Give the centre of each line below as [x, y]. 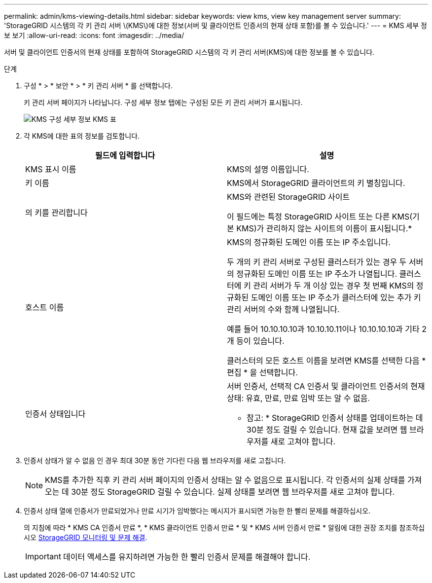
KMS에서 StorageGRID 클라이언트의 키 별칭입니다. [316, 183]
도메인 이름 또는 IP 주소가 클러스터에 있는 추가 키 [336, 297]
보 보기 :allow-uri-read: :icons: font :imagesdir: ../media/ [94, 35]
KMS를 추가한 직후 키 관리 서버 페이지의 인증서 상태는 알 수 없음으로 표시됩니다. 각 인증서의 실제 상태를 [225, 480]
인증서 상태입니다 [55, 414]
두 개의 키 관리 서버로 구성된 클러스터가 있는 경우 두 [317, 262]
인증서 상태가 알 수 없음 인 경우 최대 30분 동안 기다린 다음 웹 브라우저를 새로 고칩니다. [155, 460]
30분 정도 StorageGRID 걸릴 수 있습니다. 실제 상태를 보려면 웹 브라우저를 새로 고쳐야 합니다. [233, 492]
